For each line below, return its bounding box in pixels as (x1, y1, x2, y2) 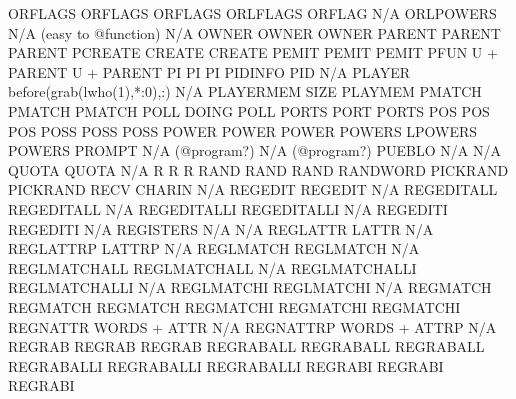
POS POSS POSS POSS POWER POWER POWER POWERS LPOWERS (8, 120, 478, 141)
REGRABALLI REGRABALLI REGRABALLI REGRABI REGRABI (8, 355, 444, 376)
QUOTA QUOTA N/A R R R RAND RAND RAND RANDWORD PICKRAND (8, 159, 509, 180)
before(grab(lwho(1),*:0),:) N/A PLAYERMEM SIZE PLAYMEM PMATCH (8, 81, 482, 102)
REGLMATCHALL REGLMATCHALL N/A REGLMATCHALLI (8, 257, 417, 278)
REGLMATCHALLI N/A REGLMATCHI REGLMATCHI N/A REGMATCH (8, 277, 492, 298)
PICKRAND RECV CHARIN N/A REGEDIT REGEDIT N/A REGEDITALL (8, 179, 498, 200)
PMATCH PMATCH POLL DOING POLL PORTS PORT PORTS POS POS (8, 100, 490, 121)
